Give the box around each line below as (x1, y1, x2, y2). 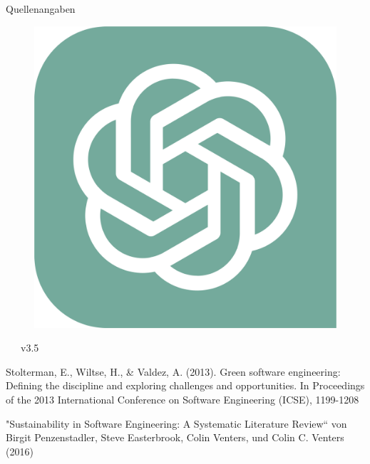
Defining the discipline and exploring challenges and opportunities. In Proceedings (6, 378, 365, 393)
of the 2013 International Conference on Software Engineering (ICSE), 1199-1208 (6, 391, 359, 406)
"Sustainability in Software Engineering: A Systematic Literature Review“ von (6, 416, 347, 431)
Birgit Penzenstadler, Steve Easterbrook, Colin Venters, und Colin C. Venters (6, 430, 344, 445)
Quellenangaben (6, 1, 76, 16)
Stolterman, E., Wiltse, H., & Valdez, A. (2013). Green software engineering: (6, 364, 341, 379)
